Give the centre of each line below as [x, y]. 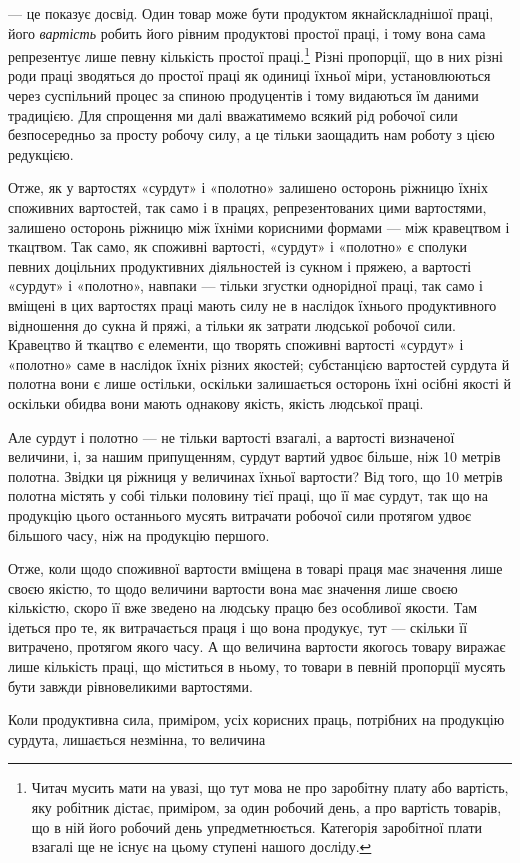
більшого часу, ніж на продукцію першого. [139, 534]
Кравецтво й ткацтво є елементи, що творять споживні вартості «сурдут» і [236, 344]
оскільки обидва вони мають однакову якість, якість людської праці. [216, 402]
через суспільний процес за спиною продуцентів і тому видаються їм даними [243, 95]
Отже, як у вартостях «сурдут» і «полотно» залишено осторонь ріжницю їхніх [248, 187]
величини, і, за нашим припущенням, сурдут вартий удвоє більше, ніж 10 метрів [254, 456]
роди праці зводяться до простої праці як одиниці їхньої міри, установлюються [249, 75]
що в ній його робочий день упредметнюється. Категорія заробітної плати [257, 826]
